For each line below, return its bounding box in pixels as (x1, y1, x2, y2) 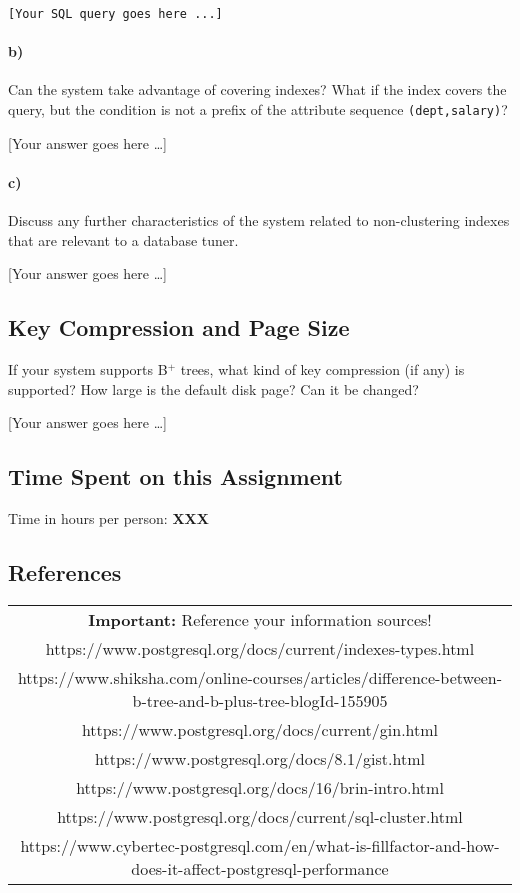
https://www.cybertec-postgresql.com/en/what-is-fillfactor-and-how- (20, 833, 500, 857)
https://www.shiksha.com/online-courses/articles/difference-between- (17, 665, 503, 689)
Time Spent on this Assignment (8, 461, 343, 492)
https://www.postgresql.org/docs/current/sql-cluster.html (57, 804, 463, 828)
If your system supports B (8, 359, 168, 380)
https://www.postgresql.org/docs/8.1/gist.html (95, 746, 425, 770)
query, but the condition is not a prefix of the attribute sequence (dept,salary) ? (8, 99, 508, 120)
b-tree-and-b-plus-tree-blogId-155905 (132, 688, 388, 712)
